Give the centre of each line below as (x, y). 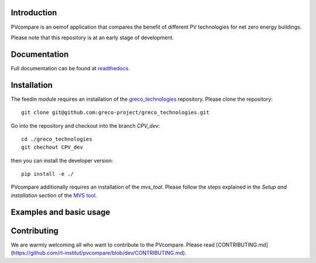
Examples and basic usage (61, 212)
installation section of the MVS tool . (54, 195)
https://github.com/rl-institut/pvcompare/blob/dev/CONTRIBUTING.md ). (99, 253)
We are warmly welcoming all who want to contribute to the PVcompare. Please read (113, 245)
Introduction (34, 13)
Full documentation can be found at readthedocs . (70, 68)
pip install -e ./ (48, 174)
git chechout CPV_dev (52, 147)
